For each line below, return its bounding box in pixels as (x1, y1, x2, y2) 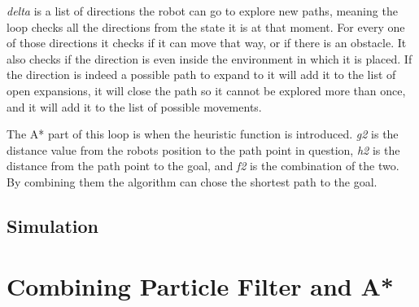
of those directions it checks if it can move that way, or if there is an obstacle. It (7, 34, 407, 51)
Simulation (7, 213, 99, 238)
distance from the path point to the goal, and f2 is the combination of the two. (7, 157, 399, 174)
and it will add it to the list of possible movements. (7, 98, 262, 115)
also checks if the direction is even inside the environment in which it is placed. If (7, 50, 412, 67)
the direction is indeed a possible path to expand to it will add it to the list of (7, 66, 396, 83)
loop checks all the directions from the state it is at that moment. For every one (7, 18, 405, 35)
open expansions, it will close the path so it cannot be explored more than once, (7, 81, 406, 99)
